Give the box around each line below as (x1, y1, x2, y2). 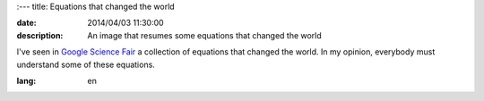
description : (16, 29, 64, 40)
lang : (16, 75, 37, 86)
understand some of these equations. (16, 59, 156, 70)
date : (16, 18, 37, 29)
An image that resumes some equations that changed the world (87, 29, 322, 40)
